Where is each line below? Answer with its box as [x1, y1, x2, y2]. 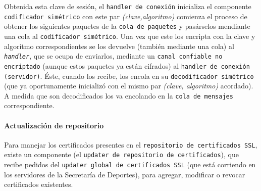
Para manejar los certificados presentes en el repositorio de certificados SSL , [4, 139, 257, 150]
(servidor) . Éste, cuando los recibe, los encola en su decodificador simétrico [4, 70, 254, 81]
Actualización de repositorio [4, 120, 104, 130]
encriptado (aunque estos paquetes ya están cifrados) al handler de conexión [4, 60, 250, 71]
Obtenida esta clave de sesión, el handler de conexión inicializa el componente [4, 1, 251, 11]
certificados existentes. [4, 179, 73, 189]
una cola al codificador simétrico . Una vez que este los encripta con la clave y [4, 30, 255, 41]
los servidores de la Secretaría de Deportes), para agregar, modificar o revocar [4, 169, 245, 179]
